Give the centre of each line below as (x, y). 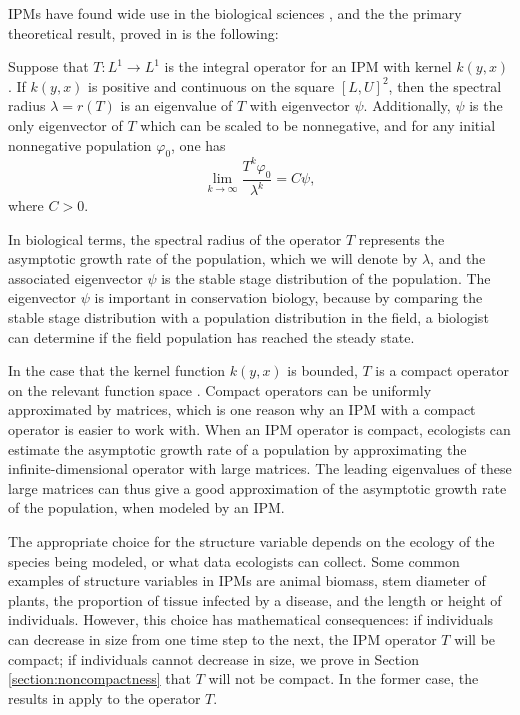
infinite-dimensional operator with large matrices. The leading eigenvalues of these (260, 468)
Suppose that (48, 66)
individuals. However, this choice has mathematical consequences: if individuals (251, 619)
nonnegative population (80, 144)
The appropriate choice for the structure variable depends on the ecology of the (251, 540)
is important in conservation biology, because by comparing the (288, 297)
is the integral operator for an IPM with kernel (308, 66)
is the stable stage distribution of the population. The (326, 277)
